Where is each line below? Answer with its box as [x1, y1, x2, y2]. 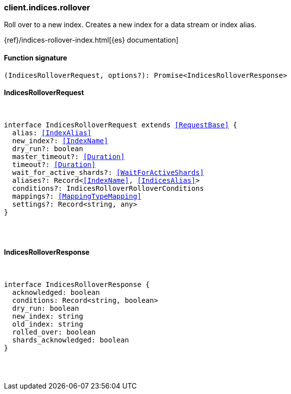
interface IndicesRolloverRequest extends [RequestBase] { [4, 120, 238, 129]
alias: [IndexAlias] [12, 128, 92, 137]
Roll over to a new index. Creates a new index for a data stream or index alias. [4, 20, 256, 29]
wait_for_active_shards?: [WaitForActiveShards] [12, 168, 204, 176]
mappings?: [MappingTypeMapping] [12, 192, 142, 200]
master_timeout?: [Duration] [12, 152, 125, 161]
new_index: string [12, 312, 83, 321]
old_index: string [12, 320, 83, 329]
